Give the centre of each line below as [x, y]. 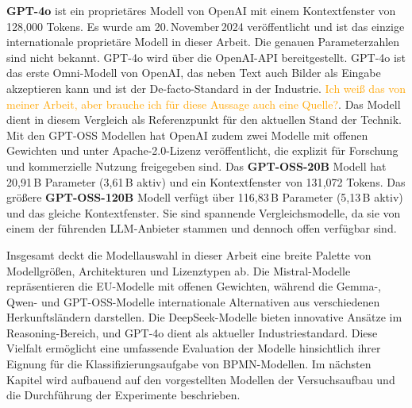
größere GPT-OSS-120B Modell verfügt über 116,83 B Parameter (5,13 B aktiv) [205, 197]
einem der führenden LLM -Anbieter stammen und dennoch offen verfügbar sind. [202, 228]
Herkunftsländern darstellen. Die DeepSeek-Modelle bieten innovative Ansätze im [204, 317]
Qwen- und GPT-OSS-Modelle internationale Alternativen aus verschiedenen [193, 301]
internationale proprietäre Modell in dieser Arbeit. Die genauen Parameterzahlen [203, 42]
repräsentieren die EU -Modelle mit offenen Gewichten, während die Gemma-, [194, 286]
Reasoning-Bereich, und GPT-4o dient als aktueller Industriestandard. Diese [192, 332]
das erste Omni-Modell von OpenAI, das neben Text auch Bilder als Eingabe [194, 73]
